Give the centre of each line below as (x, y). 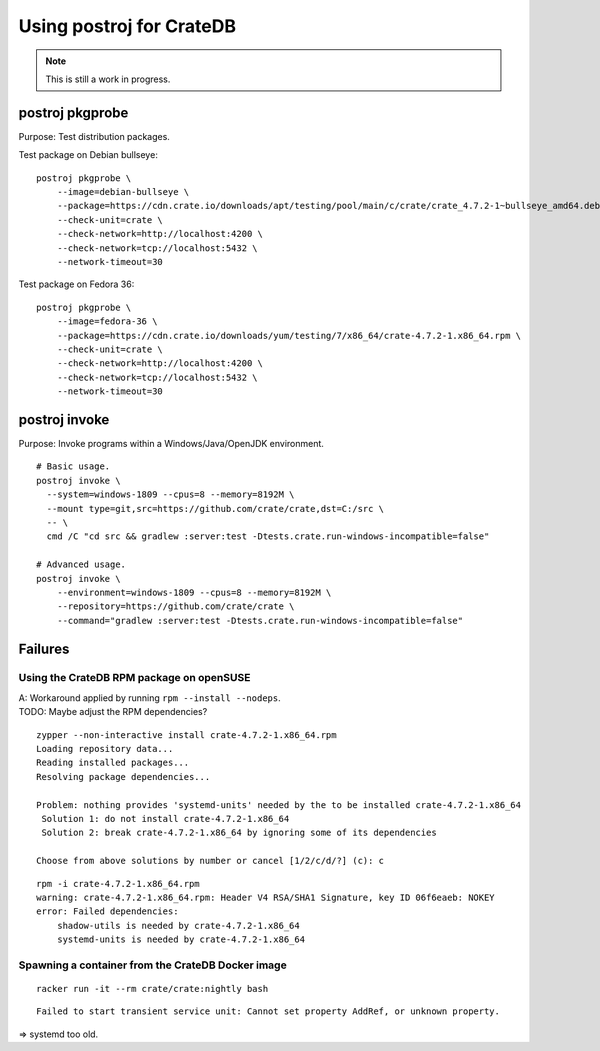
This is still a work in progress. (108, 79)
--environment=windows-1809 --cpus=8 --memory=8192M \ (194, 592)
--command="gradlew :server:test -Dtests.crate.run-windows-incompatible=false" (260, 620)
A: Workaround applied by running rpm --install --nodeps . (149, 697)
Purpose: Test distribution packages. (94, 136)
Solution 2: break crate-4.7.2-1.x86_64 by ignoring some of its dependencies (239, 833)
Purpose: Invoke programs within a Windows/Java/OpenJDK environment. (171, 443)
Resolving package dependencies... (123, 776)
